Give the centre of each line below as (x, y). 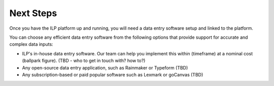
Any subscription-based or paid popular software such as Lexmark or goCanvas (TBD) (113, 74)
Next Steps (33, 13)
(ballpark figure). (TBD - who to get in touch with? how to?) (84, 61)
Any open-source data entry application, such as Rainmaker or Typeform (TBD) (105, 67)
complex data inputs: (31, 44)
